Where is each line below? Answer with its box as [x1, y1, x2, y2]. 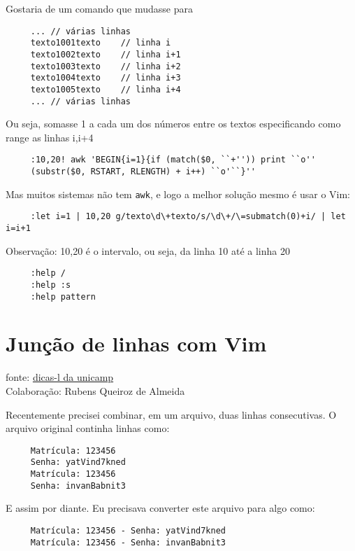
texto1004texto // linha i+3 [30, 73, 181, 83]
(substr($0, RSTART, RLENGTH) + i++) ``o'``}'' [30, 167, 256, 177]
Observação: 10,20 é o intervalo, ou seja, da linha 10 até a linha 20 [6, 243, 290, 258]
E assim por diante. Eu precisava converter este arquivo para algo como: [6, 501, 315, 515]
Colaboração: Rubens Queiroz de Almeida [6, 383, 185, 398]
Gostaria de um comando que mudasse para [6, 1, 193, 15]
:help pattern [30, 291, 96, 302]
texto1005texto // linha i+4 [30, 84, 181, 95]
